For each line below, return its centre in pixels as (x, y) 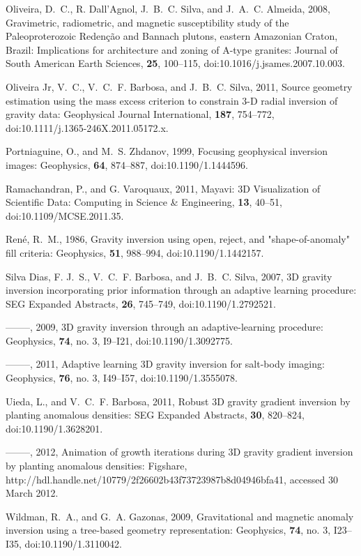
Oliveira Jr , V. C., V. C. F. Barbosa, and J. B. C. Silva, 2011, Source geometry (179, 86)
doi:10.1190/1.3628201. (54, 428)
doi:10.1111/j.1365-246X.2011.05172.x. (87, 127)
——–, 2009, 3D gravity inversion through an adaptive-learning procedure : (164, 327)
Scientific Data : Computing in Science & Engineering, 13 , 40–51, (144, 202)
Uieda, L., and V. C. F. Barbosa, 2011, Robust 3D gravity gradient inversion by (178, 401)
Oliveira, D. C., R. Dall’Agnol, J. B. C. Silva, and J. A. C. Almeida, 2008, (168, 8)
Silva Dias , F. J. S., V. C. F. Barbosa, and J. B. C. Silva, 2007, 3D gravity (169, 276)
